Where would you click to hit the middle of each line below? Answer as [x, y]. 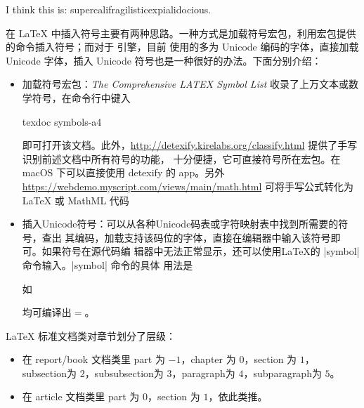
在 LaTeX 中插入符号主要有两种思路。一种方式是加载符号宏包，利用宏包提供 [181, 33]
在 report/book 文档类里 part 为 [93, 359]
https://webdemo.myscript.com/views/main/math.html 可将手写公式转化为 [188, 186]
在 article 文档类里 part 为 [81, 396]
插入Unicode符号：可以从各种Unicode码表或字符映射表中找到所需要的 [180, 224]
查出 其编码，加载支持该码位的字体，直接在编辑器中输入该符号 [186, 237]
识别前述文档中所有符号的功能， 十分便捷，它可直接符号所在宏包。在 [181, 158]
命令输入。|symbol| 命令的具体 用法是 [108, 264]
